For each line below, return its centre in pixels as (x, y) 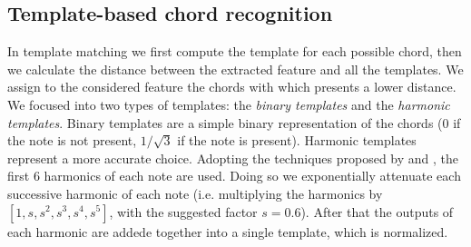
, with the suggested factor (183, 211)
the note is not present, (72, 140)
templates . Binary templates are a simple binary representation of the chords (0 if (234, 122)
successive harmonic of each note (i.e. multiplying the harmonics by (195, 193)
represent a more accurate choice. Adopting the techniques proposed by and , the (233, 158)
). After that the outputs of (377, 211)
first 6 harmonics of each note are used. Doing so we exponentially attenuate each (234, 176)
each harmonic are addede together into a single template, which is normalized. (228, 231)
